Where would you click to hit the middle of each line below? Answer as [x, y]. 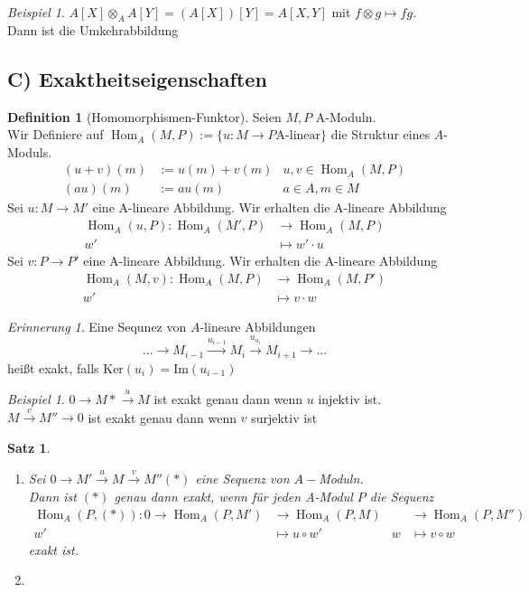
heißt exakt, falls [53, 367]
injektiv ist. [350, 398]
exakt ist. [53, 549]
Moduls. [30, 151]
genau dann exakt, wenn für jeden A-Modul [233, 496]
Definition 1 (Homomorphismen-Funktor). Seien [144, 116]
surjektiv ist [284, 417]
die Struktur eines [381, 134]
